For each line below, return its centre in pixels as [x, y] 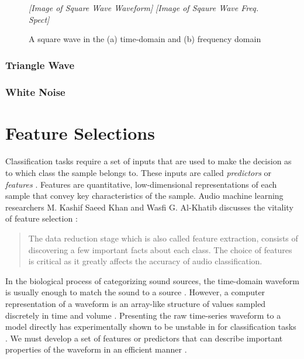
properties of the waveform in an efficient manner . [96, 349]
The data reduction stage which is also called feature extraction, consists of [163, 238]
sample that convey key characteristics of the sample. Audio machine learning [144, 196]
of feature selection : [42, 218]
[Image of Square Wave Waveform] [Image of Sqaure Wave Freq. [144, 8]
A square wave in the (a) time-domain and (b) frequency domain [145, 39]
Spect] [39, 19]
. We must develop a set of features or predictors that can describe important [144, 338]
